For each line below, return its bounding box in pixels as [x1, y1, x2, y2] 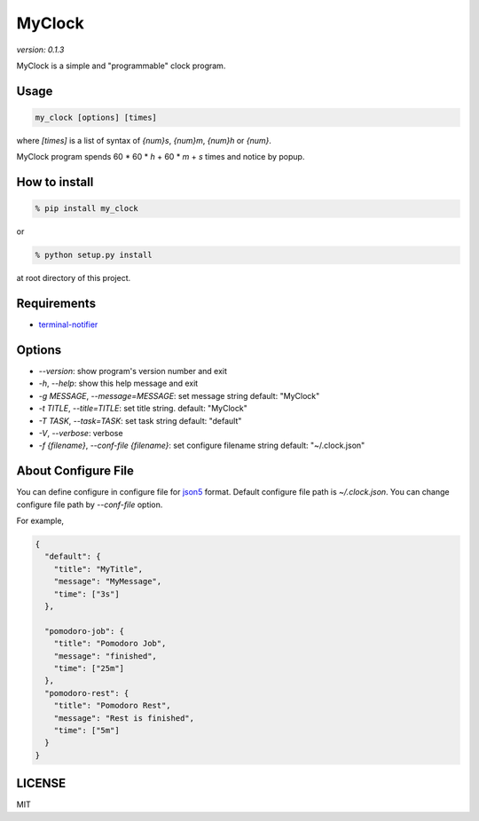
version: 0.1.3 [16, 44, 65, 55]
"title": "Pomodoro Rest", [53, 700, 172, 711]
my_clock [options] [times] [35, 112, 157, 122]
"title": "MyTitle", [53, 564, 144, 574]
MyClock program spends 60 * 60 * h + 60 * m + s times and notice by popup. [16, 152, 305, 162]
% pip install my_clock [35, 204, 139, 214]
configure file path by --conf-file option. [16, 499, 163, 510]
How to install [16, 175, 94, 190]
